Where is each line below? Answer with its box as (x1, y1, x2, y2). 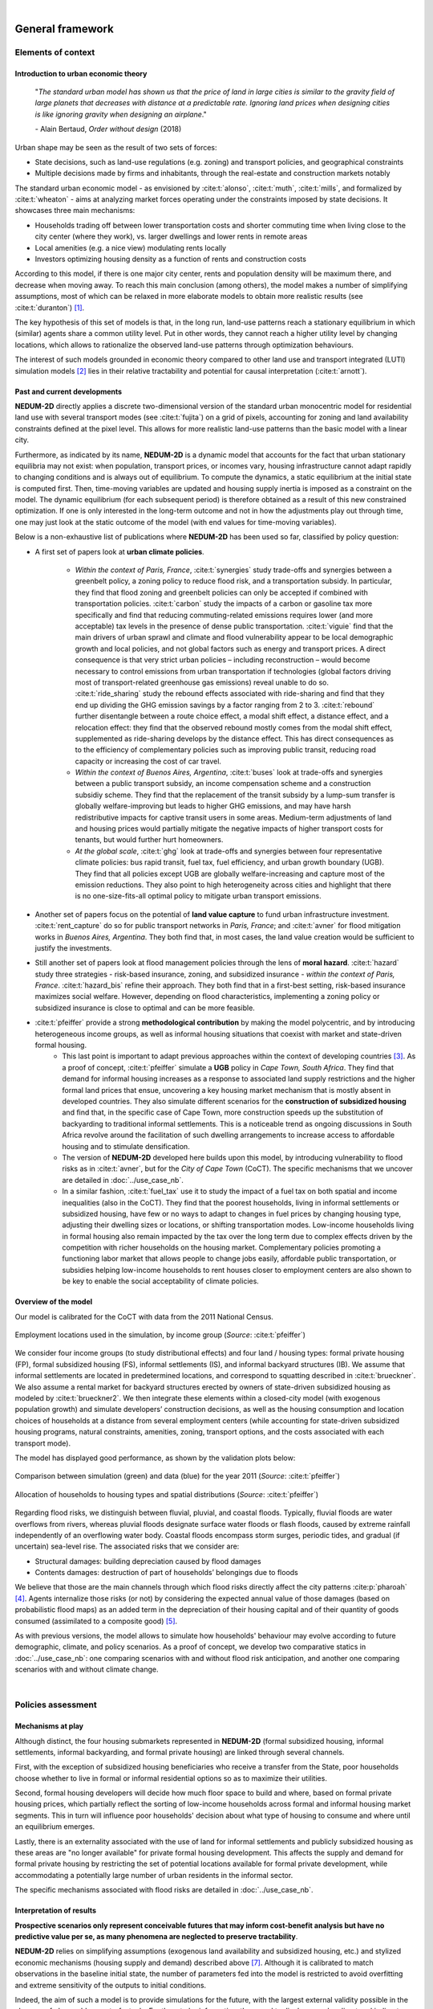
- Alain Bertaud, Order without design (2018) (34, 125, 182, 134)
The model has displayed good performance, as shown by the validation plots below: (14, 1453, 296, 1463)
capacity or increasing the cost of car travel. (75, 756, 222, 766)
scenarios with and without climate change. (14, 1664, 160, 1675)
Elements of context (14, 47, 95, 58)
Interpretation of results (14, 1905, 96, 1916)
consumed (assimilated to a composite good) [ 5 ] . (14, 1616, 178, 1626)
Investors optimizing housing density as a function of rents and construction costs (34, 254, 306, 264)
